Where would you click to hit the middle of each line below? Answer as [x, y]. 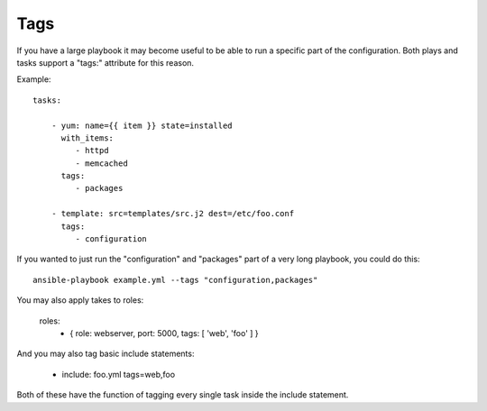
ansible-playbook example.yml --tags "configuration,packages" [175, 280]
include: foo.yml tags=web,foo [119, 374]
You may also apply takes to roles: [80, 300]
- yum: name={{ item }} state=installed [142, 125]
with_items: [87, 138]
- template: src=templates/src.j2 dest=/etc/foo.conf [173, 214]
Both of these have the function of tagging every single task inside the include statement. [183, 395]
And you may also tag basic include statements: [106, 354]
